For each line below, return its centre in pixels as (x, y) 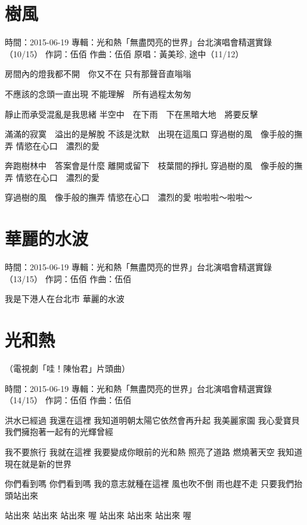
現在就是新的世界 (38, 463)
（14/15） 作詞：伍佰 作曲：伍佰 (68, 400)
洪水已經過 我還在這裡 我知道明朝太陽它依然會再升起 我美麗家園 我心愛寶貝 (152, 420)
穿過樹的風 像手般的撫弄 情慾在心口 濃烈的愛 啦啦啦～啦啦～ (129, 197)
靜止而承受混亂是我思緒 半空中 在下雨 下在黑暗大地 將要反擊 (131, 114)
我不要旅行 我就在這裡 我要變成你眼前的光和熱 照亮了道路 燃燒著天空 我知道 (154, 452)
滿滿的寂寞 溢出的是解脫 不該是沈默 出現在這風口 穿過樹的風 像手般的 (150, 134)
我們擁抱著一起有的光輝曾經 (59, 432)
